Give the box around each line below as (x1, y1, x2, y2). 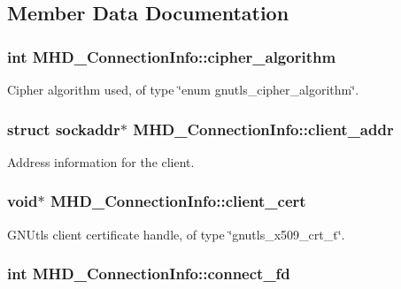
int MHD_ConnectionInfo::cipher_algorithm (7, 45, 336, 67)
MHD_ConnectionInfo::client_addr (133, 118, 394, 140)
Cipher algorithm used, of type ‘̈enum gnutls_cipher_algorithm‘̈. (7, 80, 359, 98)
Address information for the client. (7, 152, 195, 171)
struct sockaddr (7, 118, 120, 140)
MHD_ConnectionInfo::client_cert (50, 190, 306, 212)
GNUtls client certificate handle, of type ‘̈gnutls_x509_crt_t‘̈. (7, 224, 345, 243)
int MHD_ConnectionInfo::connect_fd (7, 262, 290, 285)
